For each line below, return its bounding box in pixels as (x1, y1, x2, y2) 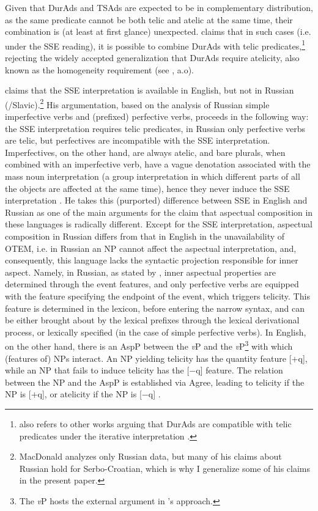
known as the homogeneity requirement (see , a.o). (5, 63, 194, 76)
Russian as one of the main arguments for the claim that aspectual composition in (5, 205, 313, 218)
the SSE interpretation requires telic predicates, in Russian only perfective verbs (5, 122, 306, 134)
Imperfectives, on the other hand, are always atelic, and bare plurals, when (5, 145, 286, 158)
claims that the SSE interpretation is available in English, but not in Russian (5, 84, 294, 97)
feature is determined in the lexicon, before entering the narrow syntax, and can (5, 301, 305, 314)
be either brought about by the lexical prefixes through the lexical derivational (5, 314, 300, 326)
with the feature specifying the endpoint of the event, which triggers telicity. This (5, 289, 310, 302)
